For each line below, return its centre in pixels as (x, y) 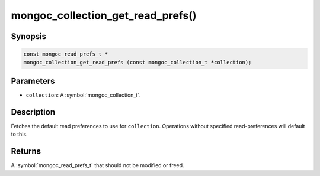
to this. (19, 134)
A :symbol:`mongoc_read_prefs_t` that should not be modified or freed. (97, 165)
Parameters (33, 81)
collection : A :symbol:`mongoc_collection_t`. (84, 95)
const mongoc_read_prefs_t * (66, 54)
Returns (26, 151)
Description (33, 112)
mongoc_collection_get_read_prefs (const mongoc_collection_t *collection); (137, 62)
